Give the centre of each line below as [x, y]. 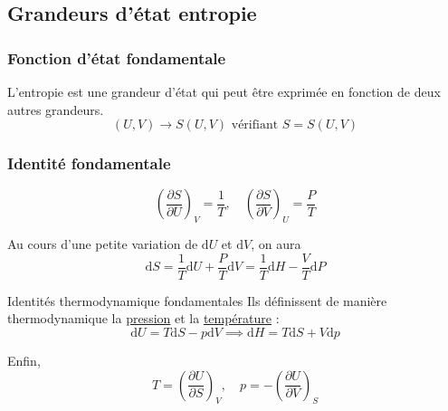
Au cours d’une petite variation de [103, 244]
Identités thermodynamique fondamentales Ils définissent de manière [197, 300]
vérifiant [255, 125]
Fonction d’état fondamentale [117, 57]
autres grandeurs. [56, 109]
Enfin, [24, 361]
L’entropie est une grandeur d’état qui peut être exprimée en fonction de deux [224, 91]
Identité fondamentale [89, 163]
